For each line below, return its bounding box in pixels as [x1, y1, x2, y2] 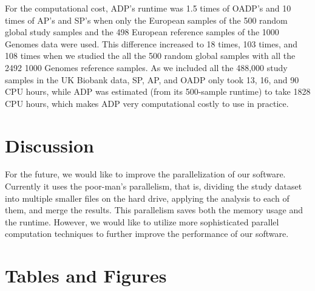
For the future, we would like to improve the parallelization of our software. [5, 168, 286, 180]
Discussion [5, 132, 94, 157]
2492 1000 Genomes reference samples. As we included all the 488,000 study [5, 61, 288, 74]
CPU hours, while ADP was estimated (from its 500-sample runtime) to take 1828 [5, 85, 311, 98]
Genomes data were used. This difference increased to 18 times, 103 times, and [5, 37, 298, 50]
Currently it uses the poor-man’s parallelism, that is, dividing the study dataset [5, 180, 302, 193]
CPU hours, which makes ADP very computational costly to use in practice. [5, 97, 289, 109]
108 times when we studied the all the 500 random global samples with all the [5, 49, 296, 62]
